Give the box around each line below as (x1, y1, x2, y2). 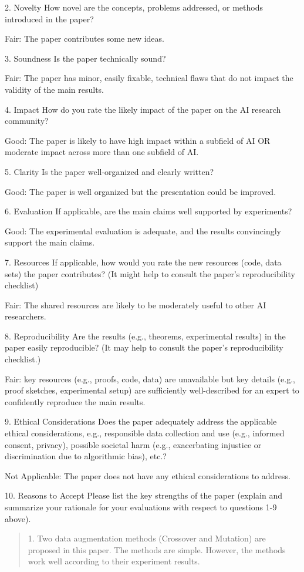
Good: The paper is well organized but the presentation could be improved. (5, 185, 276, 197)
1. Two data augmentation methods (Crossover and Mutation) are (28, 532, 266, 544)
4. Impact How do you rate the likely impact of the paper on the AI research (5, 103, 281, 115)
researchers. (5, 310, 46, 322)
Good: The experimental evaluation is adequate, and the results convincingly (5, 224, 281, 237)
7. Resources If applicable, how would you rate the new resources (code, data (5, 255, 282, 268)
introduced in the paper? (5, 12, 94, 25)
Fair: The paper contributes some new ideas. (5, 32, 164, 45)
